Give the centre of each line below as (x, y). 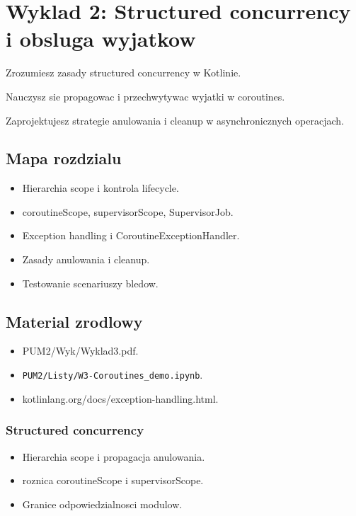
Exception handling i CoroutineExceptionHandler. (131, 235)
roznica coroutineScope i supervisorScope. (113, 480)
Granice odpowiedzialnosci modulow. (102, 504)
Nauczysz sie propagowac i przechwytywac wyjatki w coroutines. (145, 96)
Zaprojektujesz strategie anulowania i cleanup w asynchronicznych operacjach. (175, 120)
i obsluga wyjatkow (101, 39)
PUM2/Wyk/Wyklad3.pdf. (80, 351)
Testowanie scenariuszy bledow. (90, 283)
